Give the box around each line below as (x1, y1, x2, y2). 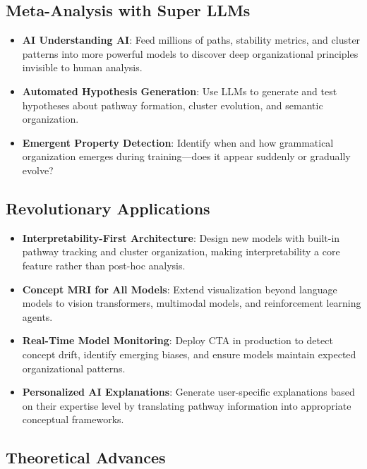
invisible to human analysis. (22, 60, 143, 75)
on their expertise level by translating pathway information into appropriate (22, 398, 351, 413)
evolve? (22, 162, 54, 177)
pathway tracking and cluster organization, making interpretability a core (22, 244, 340, 259)
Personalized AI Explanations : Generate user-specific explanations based (22, 384, 355, 399)
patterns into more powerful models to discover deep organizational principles (22, 46, 359, 61)
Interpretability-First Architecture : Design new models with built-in (22, 230, 340, 245)
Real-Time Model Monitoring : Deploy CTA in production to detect (22, 333, 333, 348)
